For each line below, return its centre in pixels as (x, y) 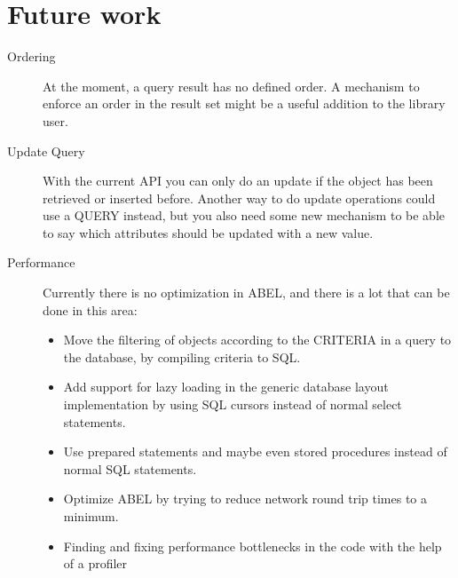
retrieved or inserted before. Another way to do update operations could (239, 198)
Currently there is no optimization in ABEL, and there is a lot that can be (246, 293)
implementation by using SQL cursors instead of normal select (233, 404)
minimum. (91, 516)
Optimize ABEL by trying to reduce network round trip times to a (245, 499)
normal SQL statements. (130, 468)
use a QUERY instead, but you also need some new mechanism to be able (244, 215)
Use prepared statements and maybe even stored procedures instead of (255, 451)
